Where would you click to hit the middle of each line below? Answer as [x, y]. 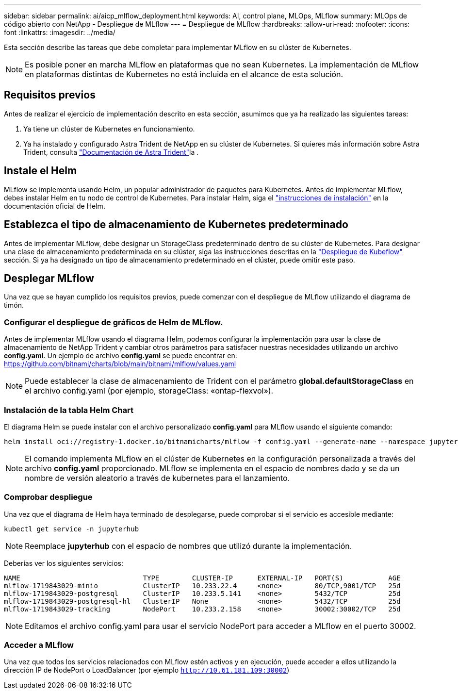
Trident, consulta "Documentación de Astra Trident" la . [111, 152]
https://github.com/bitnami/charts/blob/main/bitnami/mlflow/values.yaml [120, 364]
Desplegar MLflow [49, 278]
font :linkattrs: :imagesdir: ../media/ [60, 32]
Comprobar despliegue [48, 497]
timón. [14, 305]
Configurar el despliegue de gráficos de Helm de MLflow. [114, 322]
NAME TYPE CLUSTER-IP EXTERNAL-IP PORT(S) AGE [202, 578]
